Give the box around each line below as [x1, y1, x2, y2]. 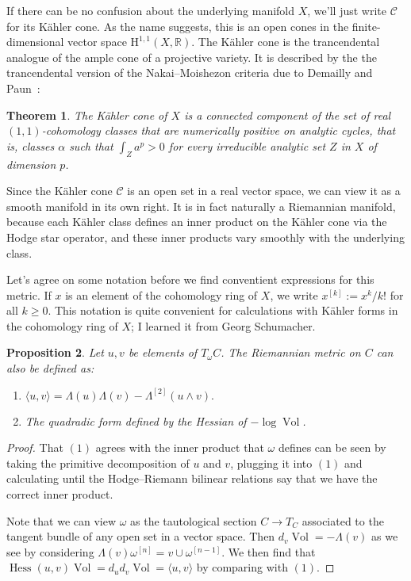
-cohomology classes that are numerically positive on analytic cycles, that [41, 122, 396, 139]
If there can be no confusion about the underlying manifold [6, 2, 295, 18]
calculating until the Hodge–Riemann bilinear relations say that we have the [6, 470, 378, 487]
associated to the [302, 512, 384, 529]
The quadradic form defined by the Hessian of [25, 412, 247, 429]
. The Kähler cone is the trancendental [191, 33, 380, 50]
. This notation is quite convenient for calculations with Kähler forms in [48, 302, 398, 319]
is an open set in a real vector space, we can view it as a [127, 182, 401, 199]
